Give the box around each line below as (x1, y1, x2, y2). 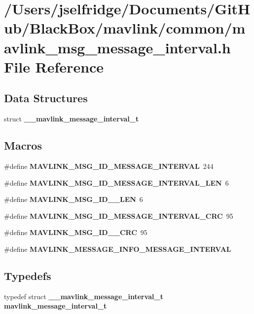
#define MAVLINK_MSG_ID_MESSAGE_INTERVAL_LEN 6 (4, 177, 229, 188)
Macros (4, 138, 42, 153)
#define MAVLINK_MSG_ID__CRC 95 (4, 227, 147, 237)
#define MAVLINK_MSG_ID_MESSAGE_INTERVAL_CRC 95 (4, 210, 233, 221)
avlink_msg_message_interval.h (4, 37, 231, 57)
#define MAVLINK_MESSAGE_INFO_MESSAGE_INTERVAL (4, 243, 231, 254)
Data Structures (4, 90, 88, 106)
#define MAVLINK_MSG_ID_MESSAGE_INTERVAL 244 (4, 160, 214, 171)
